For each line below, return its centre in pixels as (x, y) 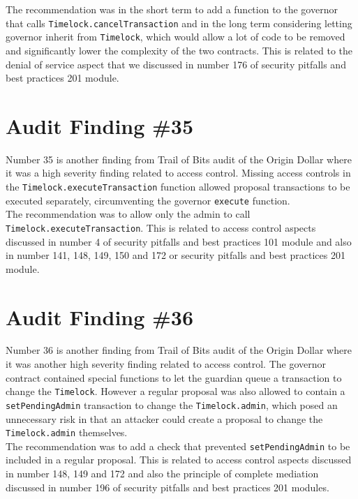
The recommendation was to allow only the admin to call (128, 214)
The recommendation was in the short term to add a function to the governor (172, 9)
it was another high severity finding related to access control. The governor (166, 364)
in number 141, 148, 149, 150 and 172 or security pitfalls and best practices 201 (176, 255)
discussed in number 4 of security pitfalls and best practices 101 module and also (179, 241)
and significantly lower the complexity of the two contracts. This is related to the (179, 50)
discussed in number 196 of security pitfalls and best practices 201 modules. (167, 487)
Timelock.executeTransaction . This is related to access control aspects (161, 227)
